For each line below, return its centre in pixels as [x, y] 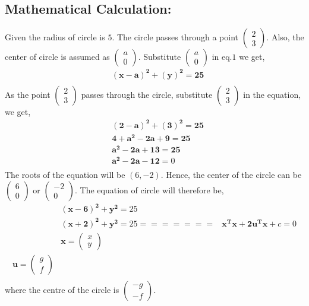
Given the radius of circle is [55, 37]
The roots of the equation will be [65, 175]
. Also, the [285, 37]
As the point [28, 94]
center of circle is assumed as [57, 57]
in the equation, [272, 94]
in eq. [222, 57]
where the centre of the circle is [62, 289]
